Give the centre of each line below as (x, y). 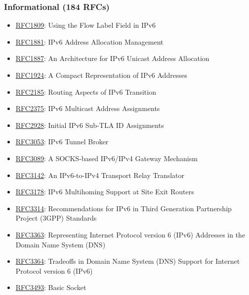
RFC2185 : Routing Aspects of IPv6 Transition (86, 91)
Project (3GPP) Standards (56, 218)
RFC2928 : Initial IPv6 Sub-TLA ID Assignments (90, 125)
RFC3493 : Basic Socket (51, 287)
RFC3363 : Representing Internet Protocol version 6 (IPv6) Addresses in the (130, 234)
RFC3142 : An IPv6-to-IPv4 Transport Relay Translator (100, 175)
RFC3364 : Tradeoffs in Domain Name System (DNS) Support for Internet (128, 261)
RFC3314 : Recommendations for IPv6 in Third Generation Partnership (124, 208)
